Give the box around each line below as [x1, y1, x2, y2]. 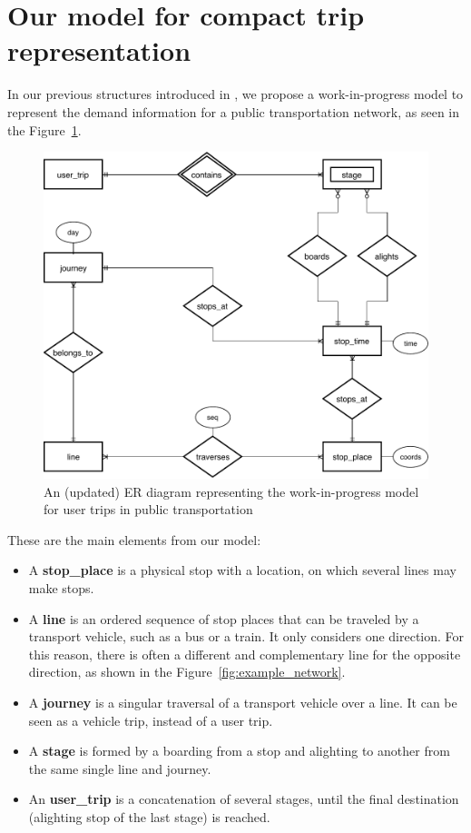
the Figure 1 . [7, 120, 82, 139]
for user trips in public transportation [44, 500, 253, 519]
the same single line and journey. [28, 759, 211, 778]
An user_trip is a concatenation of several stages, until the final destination [28, 789, 459, 808]
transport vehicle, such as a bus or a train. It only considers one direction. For [28, 627, 465, 646]
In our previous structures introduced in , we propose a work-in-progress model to [7, 84, 464, 104]
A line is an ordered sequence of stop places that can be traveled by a [28, 609, 419, 628]
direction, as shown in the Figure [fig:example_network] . [28, 662, 346, 681]
